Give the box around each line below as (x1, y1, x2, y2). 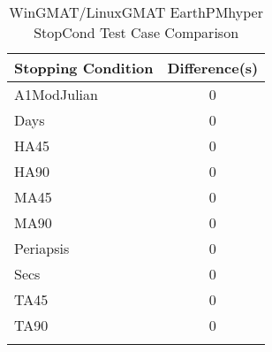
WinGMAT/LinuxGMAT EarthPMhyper (9, 2, 263, 22)
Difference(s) (167, 57, 259, 78)
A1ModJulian (14, 84, 98, 104)
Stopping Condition (14, 57, 154, 78)
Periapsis (14, 238, 70, 258)
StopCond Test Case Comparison (34, 22, 239, 42)
